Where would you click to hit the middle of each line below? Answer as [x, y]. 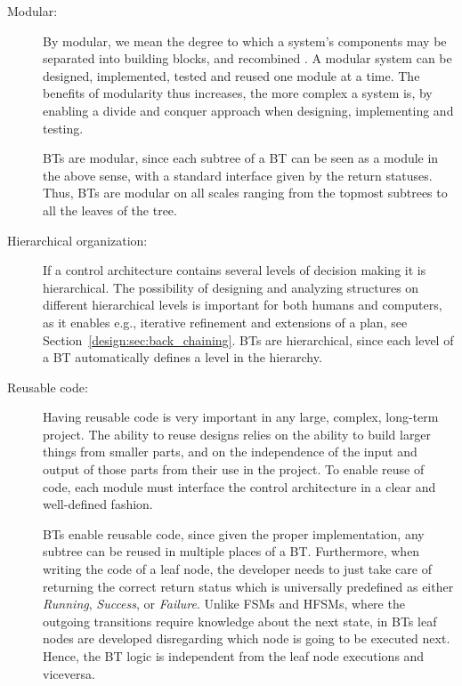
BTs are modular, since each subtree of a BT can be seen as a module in [241, 158]
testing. [63, 128]
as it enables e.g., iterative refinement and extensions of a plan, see [225, 322]
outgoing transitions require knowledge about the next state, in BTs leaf [240, 621]
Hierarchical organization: [77, 240]
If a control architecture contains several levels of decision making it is [235, 270]
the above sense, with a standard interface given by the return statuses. [238, 175]
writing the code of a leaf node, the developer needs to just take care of [237, 569]
